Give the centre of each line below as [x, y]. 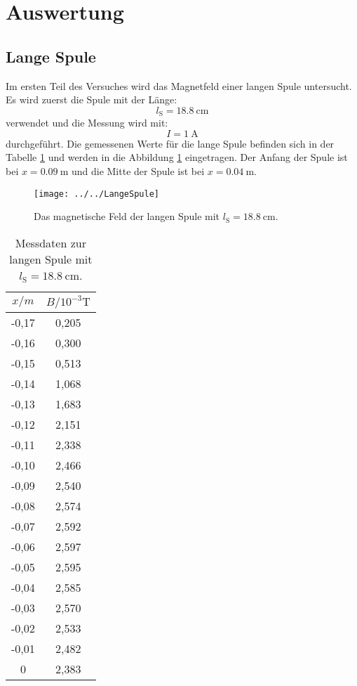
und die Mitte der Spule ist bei [138, 171]
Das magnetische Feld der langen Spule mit [127, 216]
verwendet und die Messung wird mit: [87, 123]
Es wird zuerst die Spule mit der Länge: [92, 99]
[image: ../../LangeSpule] [96, 194]
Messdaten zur [50, 242]
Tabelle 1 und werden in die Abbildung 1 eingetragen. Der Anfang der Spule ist [177, 157]
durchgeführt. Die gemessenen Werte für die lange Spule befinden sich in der [170, 143]
